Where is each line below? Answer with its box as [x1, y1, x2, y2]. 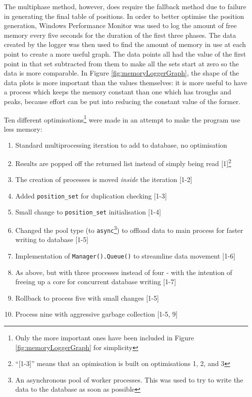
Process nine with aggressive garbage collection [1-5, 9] [15, 309, 178, 319]
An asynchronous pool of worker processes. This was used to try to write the [15, 374, 243, 384]
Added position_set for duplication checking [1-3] [15, 190, 167, 200]
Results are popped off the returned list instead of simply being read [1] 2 [15, 156, 232, 168]
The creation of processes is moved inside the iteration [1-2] [15, 174, 192, 184]
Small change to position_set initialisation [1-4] [15, 207, 161, 217]
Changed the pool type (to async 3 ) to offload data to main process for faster [15, 224, 243, 235]
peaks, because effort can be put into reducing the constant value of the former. [4, 96, 241, 106]
